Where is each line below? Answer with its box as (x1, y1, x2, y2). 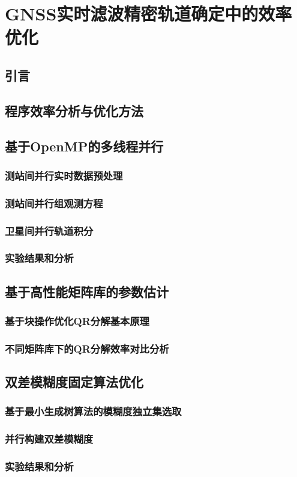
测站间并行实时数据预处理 (5, 168, 123, 183)
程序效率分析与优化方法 (5, 101, 143, 120)
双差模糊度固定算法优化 (5, 372, 143, 391)
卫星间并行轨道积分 (5, 223, 94, 238)
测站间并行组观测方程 (5, 195, 103, 210)
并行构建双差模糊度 (5, 431, 94, 446)
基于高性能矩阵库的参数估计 (5, 282, 169, 300)
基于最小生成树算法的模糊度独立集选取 (5, 404, 182, 419)
